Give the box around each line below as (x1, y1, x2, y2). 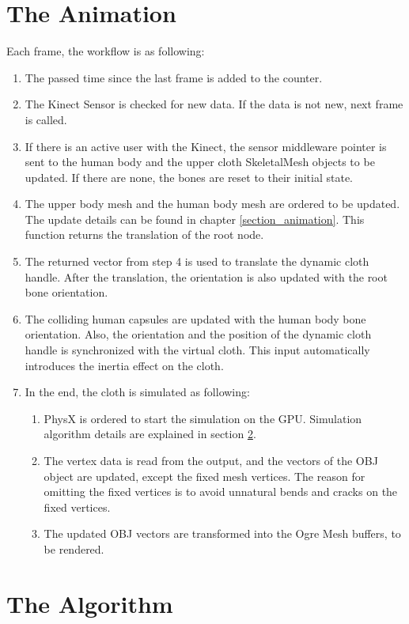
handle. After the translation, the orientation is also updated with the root (25, 268, 388, 285)
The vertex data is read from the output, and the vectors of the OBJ (44, 452, 378, 468)
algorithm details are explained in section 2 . (44, 425, 256, 442)
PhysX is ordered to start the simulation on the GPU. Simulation (44, 410, 362, 426)
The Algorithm (6, 587, 173, 619)
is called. (25, 111, 67, 127)
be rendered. (44, 540, 104, 557)
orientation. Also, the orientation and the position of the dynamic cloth (25, 326, 372, 342)
